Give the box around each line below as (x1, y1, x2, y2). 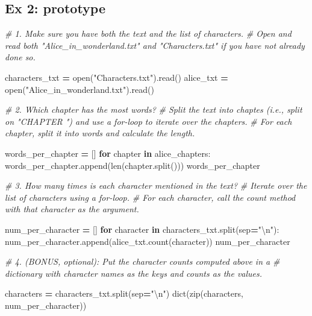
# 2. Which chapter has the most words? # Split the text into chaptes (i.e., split (5, 103, 302, 116)
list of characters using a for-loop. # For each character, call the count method (5, 191, 296, 203)
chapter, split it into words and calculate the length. (5, 127, 195, 139)
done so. (5, 51, 36, 63)
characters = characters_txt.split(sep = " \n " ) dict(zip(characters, (5, 287, 243, 300)
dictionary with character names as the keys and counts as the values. (5, 267, 263, 279)
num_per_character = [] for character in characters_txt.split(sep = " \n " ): (5, 223, 279, 235)
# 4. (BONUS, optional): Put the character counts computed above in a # (5, 255, 280, 268)
